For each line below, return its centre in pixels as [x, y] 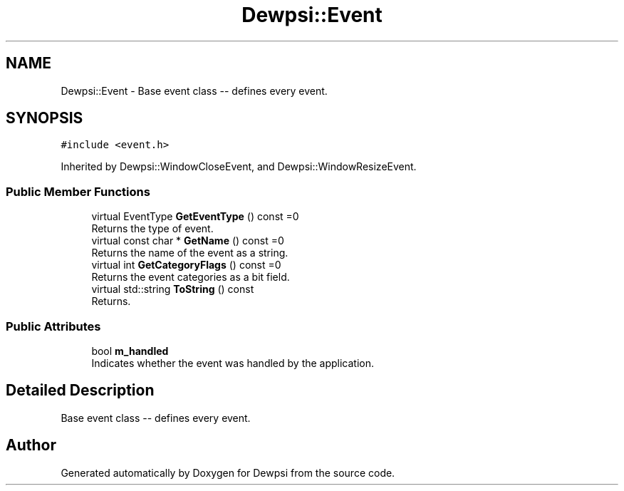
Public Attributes [53, 326]
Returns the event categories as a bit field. [191, 277]
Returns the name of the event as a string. [190, 253]
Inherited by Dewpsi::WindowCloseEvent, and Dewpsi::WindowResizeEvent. [239, 167]
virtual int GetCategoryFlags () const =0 [186, 265]
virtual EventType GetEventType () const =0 [195, 217]
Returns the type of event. [152, 229]
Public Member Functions [78, 191]
